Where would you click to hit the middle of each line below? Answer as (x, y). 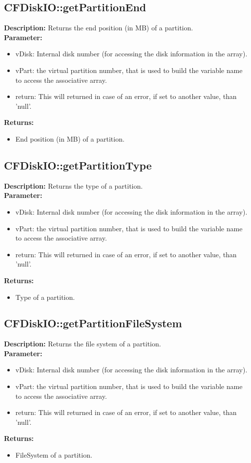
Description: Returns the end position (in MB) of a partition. (99, 28)
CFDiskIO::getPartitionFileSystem (93, 323)
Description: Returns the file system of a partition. (83, 344)
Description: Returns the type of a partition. (73, 185)
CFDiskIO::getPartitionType (78, 165)
